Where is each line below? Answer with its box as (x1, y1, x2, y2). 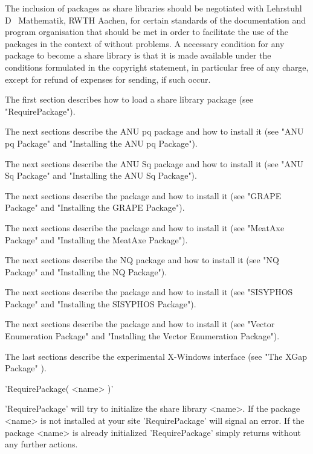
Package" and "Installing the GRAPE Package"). (5, 201, 185, 214)
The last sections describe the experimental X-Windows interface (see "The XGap (5, 350, 308, 362)
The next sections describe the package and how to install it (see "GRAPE (5, 189, 282, 202)
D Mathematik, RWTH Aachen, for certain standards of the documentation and (5, 13, 306, 26)
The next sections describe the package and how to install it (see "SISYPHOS (5, 286, 293, 298)
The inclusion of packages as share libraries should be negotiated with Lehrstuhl (5, 2, 302, 14)
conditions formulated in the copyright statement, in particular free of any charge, (5, 60, 309, 73)
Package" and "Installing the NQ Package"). (5, 265, 167, 278)
